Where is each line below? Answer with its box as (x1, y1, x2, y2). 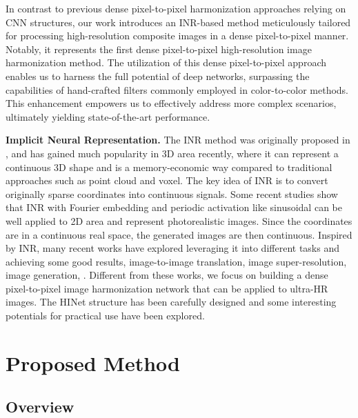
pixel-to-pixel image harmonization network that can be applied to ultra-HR (6, 281, 328, 295)
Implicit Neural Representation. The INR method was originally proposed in (6, 132, 350, 147)
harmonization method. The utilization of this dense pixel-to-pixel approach (6, 55, 326, 70)
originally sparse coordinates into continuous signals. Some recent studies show (6, 186, 338, 201)
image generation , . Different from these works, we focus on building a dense (6, 268, 328, 282)
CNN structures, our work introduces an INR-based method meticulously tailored (6, 14, 351, 29)
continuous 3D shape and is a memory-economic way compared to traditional (6, 159, 332, 174)
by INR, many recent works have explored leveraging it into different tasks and (6, 241, 339, 255)
